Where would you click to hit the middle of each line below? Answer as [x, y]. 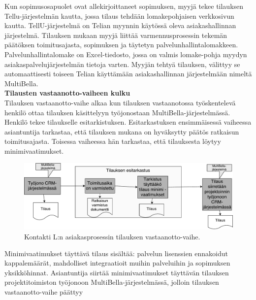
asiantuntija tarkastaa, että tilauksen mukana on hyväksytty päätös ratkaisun [122, 131]
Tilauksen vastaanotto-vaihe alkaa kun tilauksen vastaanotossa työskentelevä [120, 102]
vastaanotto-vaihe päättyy [44, 292]
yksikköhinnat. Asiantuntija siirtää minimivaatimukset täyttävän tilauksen [117, 272]
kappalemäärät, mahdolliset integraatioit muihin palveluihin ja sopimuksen [117, 263]
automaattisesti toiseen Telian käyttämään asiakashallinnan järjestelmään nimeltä [128, 74]
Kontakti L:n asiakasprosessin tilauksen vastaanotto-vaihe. [112, 237]
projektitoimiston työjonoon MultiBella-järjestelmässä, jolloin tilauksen [112, 282]
